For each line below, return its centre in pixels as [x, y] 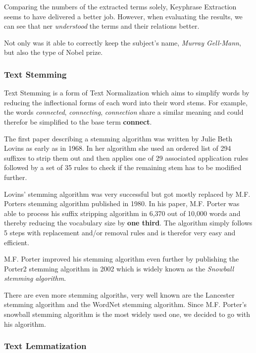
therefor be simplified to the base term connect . [78, 121]
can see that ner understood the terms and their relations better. [102, 26]
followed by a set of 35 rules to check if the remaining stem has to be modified [123, 167]
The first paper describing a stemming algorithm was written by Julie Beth [118, 138]
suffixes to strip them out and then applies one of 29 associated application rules [126, 157]
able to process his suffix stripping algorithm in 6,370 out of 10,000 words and [122, 213]
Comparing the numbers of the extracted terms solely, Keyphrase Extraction [120, 6]
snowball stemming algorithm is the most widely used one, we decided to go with [127, 314]
